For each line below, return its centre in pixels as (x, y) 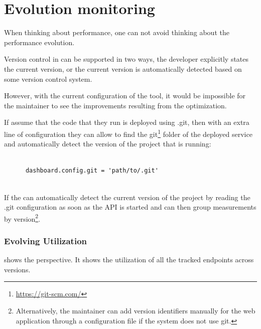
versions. (17, 269)
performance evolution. (39, 42)
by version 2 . (22, 218)
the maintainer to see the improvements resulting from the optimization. (115, 105)
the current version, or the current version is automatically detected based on (123, 68)
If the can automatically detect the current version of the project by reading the (127, 197)
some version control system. (48, 78)
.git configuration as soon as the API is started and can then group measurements (130, 207)
